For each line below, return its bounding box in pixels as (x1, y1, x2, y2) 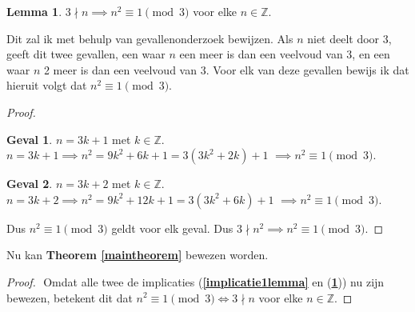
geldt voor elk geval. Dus (111, 219, 233, 236)
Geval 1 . (6, 130, 53, 147)
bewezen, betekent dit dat (6, 289, 133, 306)
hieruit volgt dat (6, 77, 87, 94)
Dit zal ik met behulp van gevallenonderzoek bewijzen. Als (6, 30, 293, 46)
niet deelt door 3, (307, 30, 392, 46)
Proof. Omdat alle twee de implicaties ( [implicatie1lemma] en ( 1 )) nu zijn (6, 273, 385, 290)
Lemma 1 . (6, 3, 62, 19)
